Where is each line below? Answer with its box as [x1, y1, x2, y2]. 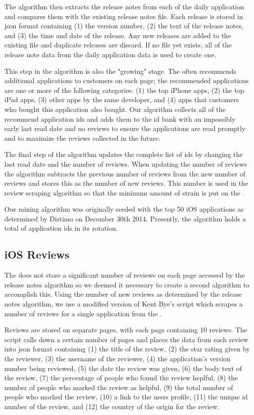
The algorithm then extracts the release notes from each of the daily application [4, 1, 244, 11]
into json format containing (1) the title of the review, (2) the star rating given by [4, 344, 250, 354]
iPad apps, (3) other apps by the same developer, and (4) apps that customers [4, 94, 239, 105]
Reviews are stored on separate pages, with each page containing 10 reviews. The [4, 325, 247, 335]
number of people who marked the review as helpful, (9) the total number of [4, 382, 233, 392]
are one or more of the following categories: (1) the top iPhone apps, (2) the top [4, 85, 244, 95]
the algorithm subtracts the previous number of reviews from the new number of [4, 168, 246, 178]
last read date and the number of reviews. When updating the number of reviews [4, 158, 247, 169]
